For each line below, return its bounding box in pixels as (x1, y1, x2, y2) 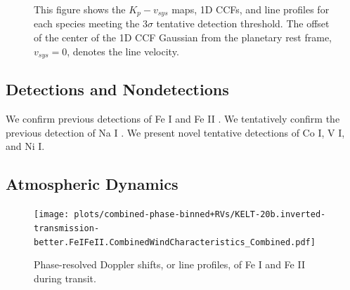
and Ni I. (6, 139, 45, 153)
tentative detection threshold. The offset (156, 16, 330, 31)
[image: (34, 209, 70, 220)
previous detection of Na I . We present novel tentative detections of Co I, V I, (6, 125, 345, 139)
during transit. (34, 270, 96, 285)
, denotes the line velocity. (67, 43, 179, 58)
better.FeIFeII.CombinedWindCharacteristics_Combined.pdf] (34, 237, 316, 247)
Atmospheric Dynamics (6, 173, 179, 195)
